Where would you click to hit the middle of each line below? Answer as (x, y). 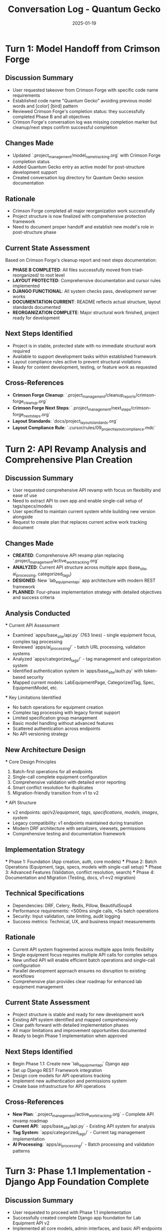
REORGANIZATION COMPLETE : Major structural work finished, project (86, 312)
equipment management (38, 987)
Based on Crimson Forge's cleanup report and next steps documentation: (81, 260)
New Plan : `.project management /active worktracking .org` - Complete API (83, 1115)
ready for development (36, 318)
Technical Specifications (45, 893)
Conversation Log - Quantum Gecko (84, 9)
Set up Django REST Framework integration (57, 1070)
